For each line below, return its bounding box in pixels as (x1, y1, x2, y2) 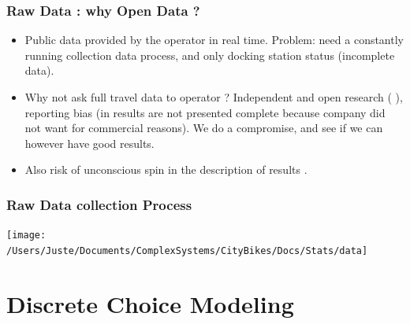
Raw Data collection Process (6, 194, 192, 214)
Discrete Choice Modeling (6, 287, 294, 319)
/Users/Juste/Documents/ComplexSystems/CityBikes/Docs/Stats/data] (6, 245, 368, 256)
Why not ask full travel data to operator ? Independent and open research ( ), (24, 89, 403, 105)
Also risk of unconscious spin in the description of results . (24, 161, 307, 178)
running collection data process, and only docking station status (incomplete (24, 46, 395, 63)
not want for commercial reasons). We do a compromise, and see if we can (24, 120, 383, 136)
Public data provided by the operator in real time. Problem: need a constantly (24, 31, 404, 48)
